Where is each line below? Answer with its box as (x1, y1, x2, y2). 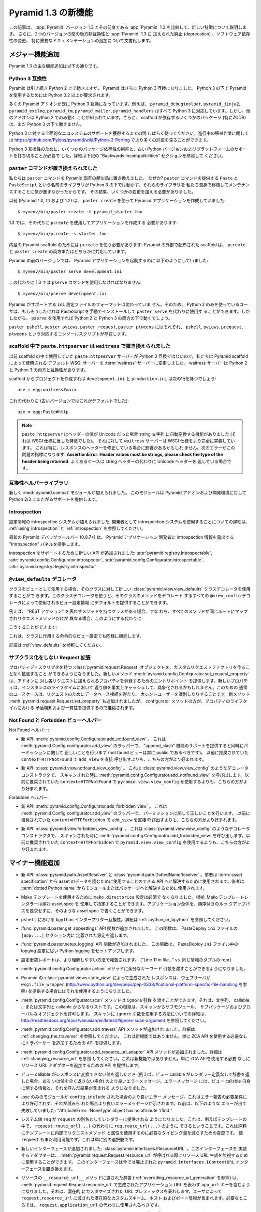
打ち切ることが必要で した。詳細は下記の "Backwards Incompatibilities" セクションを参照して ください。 (17, 153, 226, 159)
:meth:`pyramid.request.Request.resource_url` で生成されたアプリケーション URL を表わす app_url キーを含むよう (21, 1181, 250, 1187)
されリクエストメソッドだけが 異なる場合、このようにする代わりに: (9, 615, 143, 621)
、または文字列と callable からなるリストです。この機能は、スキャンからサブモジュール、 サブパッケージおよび (21, 1004, 243, 1010)
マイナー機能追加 (9, 859, 60, 867)
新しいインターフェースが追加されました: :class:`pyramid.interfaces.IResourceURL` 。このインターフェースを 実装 (21, 1146, 247, 1151)
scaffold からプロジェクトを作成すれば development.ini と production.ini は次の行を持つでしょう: (9, 376, 217, 382)
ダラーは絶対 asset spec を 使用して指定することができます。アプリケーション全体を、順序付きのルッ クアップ (25, 901, 246, 907)
